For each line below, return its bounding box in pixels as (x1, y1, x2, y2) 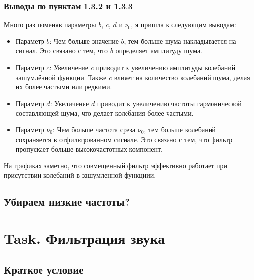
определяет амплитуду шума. (115, 45, 203, 56)
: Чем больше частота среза (52, 124, 136, 134)
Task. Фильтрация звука (4, 228, 165, 248)
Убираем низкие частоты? (4, 194, 130, 209)
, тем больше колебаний (144, 124, 216, 134)
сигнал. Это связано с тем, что (15, 45, 108, 56)
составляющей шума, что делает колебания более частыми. (15, 108, 194, 118)
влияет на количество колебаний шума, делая (114, 72, 250, 82)
